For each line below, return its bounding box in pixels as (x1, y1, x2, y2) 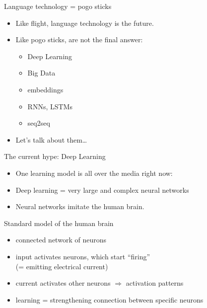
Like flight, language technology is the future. (15, 17, 154, 28)
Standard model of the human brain (4, 218, 114, 228)
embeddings (27, 84, 64, 94)
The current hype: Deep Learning (4, 151, 106, 161)
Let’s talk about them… (15, 134, 87, 145)
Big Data (27, 68, 56, 78)
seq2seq (27, 118, 50, 128)
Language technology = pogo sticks (4, 1, 112, 11)
